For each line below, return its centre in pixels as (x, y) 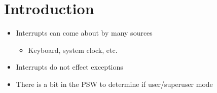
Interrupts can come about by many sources (84, 33)
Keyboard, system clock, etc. (73, 50)
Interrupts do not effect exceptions (69, 67)
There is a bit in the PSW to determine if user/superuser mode (114, 84)
